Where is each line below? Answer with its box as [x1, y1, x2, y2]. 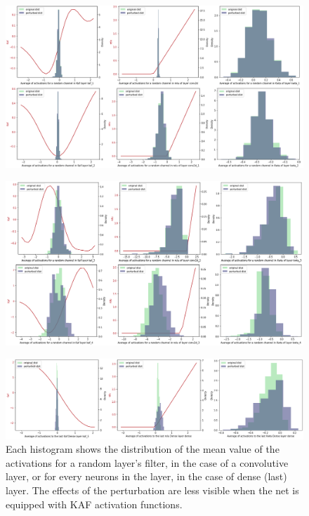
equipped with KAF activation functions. [6, 496, 183, 511]
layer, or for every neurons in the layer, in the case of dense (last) [6, 469, 287, 484]
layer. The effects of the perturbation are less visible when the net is [6, 483, 299, 498]
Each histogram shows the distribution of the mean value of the [6, 442, 280, 456]
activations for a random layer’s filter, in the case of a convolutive [6, 455, 289, 470]
